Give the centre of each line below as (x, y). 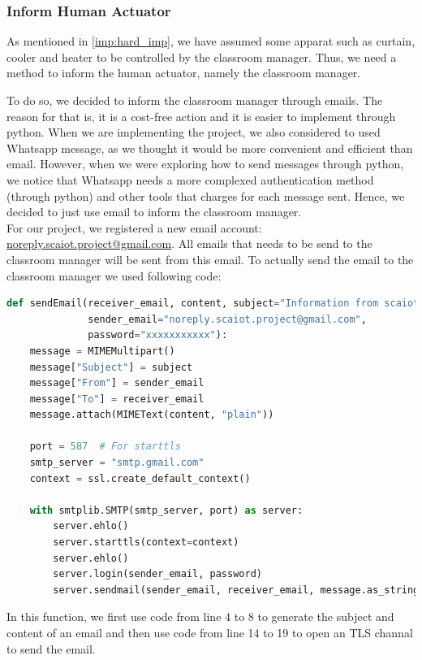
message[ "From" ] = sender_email (117, 383)
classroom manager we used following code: (114, 275)
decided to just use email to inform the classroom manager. (154, 212)
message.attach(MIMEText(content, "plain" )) (152, 415)
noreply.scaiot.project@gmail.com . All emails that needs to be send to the (189, 243)
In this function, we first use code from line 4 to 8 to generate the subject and (200, 617)
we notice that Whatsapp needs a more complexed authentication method (190, 179)
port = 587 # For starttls (105, 447)
